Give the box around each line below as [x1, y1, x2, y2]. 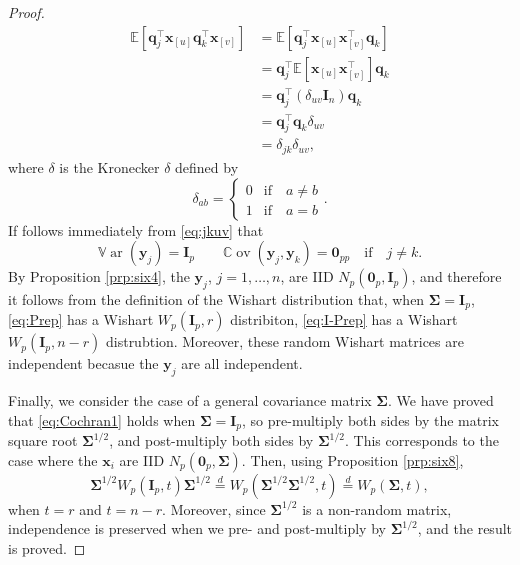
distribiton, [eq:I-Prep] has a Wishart [230, 309, 458, 330]
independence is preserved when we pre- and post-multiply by [8, 518, 386, 539]
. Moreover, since [162, 498, 266, 519]
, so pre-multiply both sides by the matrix [242, 409, 499, 430]
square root [8, 430, 78, 451]
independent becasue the [8, 353, 159, 374]
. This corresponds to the [345, 430, 499, 451]
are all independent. [181, 353, 303, 374]
